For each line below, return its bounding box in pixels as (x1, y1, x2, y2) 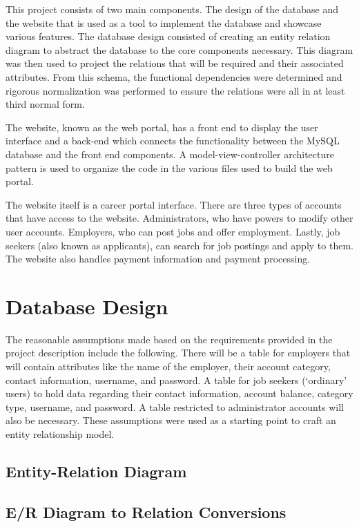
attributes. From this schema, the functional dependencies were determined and (6, 69, 342, 84)
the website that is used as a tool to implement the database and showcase (6, 15, 322, 30)
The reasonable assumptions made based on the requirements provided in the (6, 332, 333, 346)
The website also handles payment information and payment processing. (6, 251, 311, 266)
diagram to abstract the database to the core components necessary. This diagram (6, 42, 353, 57)
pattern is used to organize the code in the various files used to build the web (6, 160, 333, 175)
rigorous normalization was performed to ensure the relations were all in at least (6, 83, 345, 97)
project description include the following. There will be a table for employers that (6, 345, 351, 360)
